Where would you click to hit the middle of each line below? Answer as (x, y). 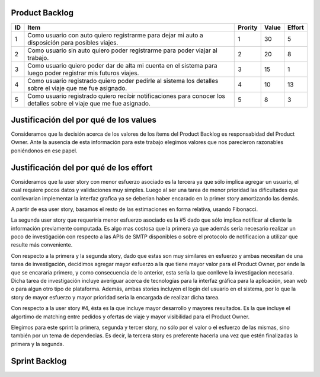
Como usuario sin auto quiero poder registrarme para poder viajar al (122, 50)
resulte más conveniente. (42, 245)
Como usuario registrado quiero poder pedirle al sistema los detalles (123, 81)
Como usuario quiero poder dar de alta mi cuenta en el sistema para (122, 65)
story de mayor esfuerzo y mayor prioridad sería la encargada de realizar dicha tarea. (115, 297)
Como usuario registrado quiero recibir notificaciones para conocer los (126, 96)
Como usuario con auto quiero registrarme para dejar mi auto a (116, 35)
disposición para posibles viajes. (73, 43)
